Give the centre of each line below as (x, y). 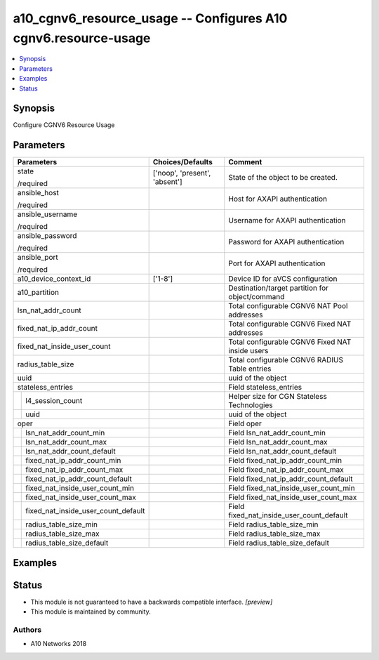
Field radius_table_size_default (279, 543)
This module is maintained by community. (91, 612)
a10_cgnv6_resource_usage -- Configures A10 (150, 18)
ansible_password (47, 236)
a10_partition (38, 293)
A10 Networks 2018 (59, 644)
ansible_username (47, 214)
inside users (248, 351)
